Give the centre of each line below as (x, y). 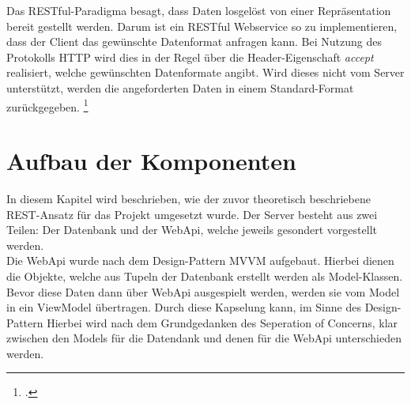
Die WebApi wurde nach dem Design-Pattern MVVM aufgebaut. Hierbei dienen (200, 261)
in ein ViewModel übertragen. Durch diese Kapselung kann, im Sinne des (184, 307)
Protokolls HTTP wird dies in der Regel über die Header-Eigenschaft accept (190, 57)
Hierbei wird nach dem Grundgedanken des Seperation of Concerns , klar (222, 322)
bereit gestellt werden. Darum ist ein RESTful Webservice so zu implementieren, (202, 26)
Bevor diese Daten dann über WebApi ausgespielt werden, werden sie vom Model (203, 291)
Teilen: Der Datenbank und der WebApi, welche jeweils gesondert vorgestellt (192, 230)
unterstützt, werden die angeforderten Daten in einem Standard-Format (180, 87)
